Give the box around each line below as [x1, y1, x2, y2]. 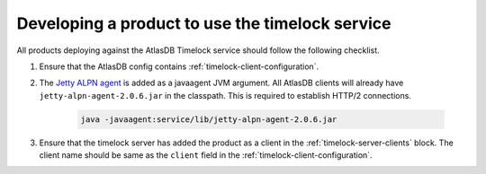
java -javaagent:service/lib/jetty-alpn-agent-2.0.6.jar [80, 114, 337, 125]
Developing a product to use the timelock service [16, 13, 391, 33]
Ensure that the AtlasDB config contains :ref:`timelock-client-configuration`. [39, 61, 319, 72]
